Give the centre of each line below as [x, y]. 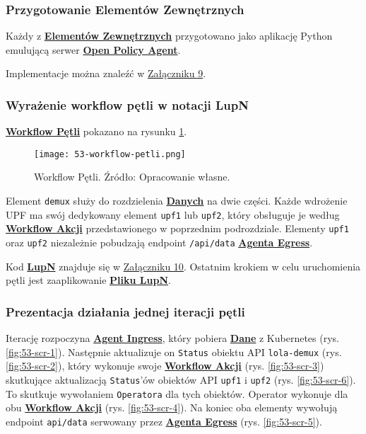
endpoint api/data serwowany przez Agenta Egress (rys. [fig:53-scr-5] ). [164, 421]
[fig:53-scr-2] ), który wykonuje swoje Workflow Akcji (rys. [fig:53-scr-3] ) [165, 366]
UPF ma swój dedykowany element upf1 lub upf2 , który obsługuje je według [173, 214]
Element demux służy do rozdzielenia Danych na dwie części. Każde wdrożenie [177, 201]
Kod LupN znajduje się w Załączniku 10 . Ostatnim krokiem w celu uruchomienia [183, 266]
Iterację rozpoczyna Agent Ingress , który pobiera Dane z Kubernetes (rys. [172, 338]
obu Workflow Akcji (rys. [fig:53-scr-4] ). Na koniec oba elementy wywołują [172, 407]
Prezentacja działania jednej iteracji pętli [125, 311]
